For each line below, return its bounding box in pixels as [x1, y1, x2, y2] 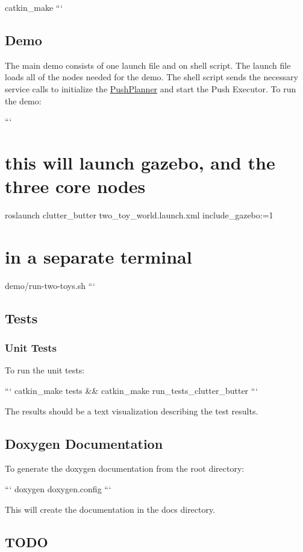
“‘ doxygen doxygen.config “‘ [5, 482, 111, 495]
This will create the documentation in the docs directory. [5, 503, 216, 515]
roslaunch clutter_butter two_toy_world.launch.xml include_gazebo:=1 [5, 209, 273, 221]
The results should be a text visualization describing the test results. [5, 404, 258, 417]
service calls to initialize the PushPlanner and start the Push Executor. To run [5, 82, 296, 95]
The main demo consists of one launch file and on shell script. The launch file [5, 59, 291, 71]
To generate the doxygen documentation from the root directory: [5, 462, 245, 475]
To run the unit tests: [5, 364, 85, 376]
